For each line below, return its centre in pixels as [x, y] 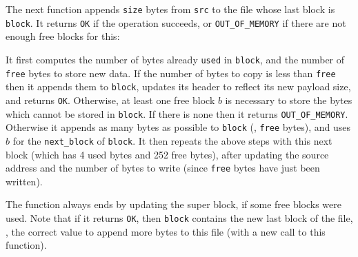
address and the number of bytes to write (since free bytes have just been [163, 168]
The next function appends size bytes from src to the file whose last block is [170, 9]
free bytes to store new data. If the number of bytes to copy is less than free [171, 73]
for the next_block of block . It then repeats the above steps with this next [172, 140]
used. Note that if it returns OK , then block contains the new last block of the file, [179, 217]
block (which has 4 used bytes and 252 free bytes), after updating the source [167, 154]
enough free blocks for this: [63, 36]
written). [24, 181]
